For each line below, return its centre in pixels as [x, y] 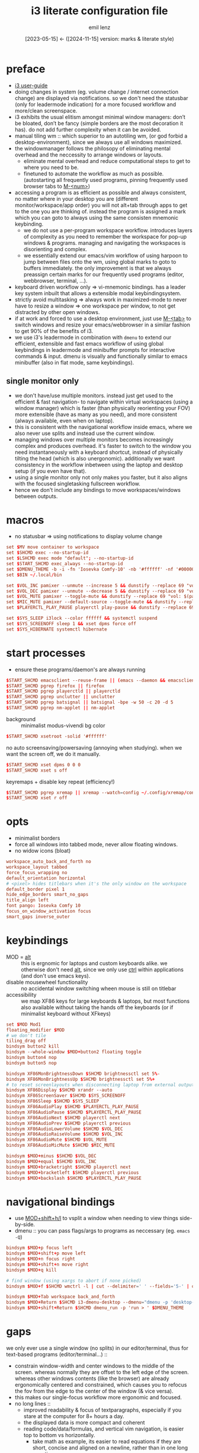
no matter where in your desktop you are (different [76, 199]
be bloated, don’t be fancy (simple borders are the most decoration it [99, 123]
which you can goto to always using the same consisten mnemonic [97, 217]
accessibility [21, 994]
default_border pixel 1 [36, 889]
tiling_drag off [26, 1041]
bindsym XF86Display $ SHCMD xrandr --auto [59, 1090]
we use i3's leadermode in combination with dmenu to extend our [93, 337]
